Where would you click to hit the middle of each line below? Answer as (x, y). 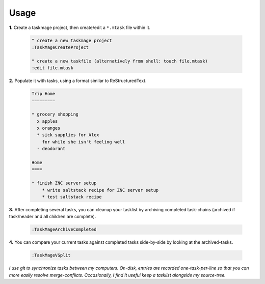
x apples (47, 121)
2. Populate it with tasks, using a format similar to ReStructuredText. (78, 81)
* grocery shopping (55, 114)
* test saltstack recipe (72, 197)
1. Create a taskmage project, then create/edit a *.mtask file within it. (80, 28)
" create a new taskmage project (72, 40)
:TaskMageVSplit (51, 255)
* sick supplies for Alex (68, 135)
